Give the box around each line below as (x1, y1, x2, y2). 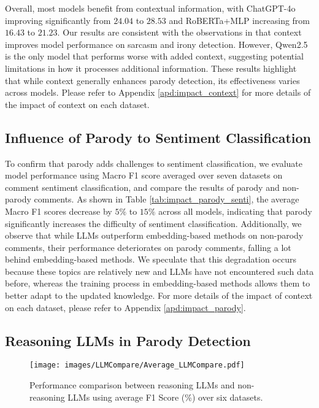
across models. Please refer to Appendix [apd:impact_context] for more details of (5, 86, 311, 99)
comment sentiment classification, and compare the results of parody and (5, 180, 280, 193)
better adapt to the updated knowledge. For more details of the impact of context (5, 289, 313, 302)
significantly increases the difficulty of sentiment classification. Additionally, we (5, 217, 302, 229)
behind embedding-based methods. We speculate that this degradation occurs (5, 253, 296, 266)
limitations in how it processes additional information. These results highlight (5, 61, 297, 74)
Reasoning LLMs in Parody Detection (5, 331, 251, 350)
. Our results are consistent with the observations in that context (57, 26, 302, 39)
